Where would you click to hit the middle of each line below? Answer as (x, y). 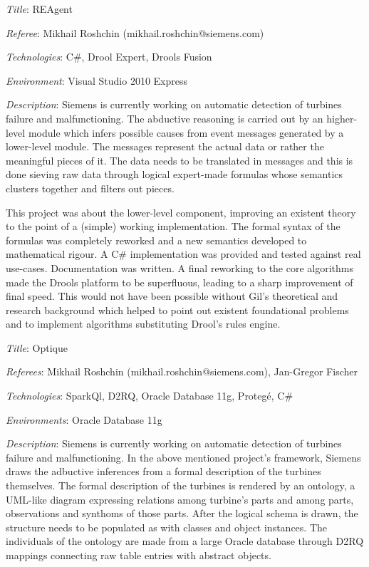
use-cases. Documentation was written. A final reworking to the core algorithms (180, 267)
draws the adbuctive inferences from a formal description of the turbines (163, 471)
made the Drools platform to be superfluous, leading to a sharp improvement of (180, 282)
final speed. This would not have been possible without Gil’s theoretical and (172, 296)
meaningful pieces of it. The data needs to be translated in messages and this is (180, 160)
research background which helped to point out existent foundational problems (177, 309)
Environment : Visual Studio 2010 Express (97, 80)
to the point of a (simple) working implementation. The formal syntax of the (173, 226)
